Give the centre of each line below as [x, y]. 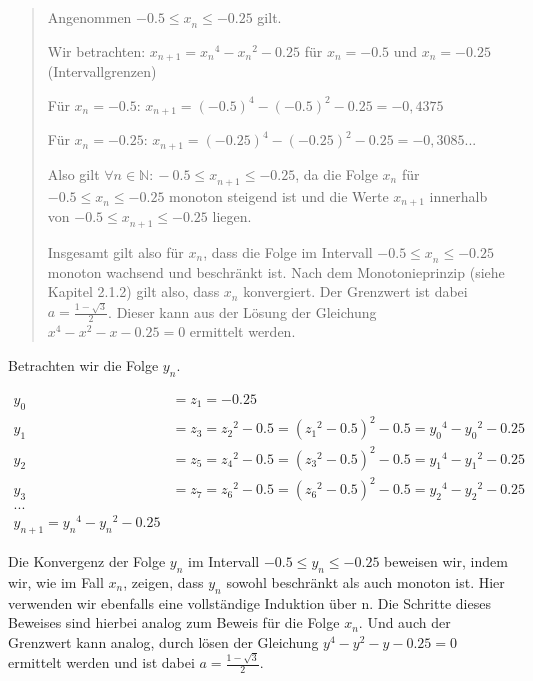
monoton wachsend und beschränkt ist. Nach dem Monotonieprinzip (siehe [276, 271]
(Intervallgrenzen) [102, 71]
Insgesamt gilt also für [115, 251]
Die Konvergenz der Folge [87, 561]
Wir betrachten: [96, 50]
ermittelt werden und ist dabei [101, 662]
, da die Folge [336, 173]
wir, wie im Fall [56, 581]
